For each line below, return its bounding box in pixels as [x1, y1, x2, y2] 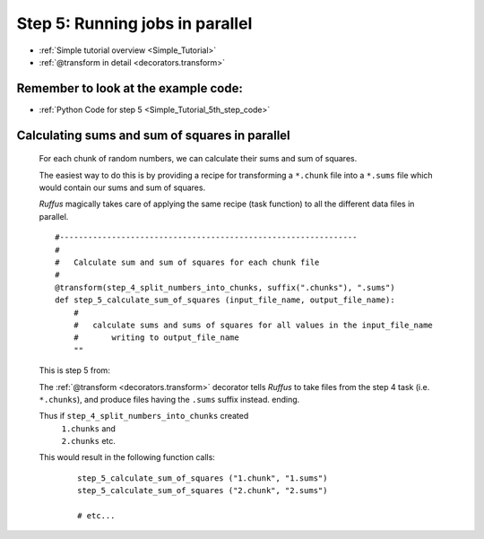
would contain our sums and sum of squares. [39, 182, 206, 193]
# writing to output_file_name [73, 333, 239, 343]
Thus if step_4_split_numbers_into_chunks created [39, 411, 249, 422]
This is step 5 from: [39, 365, 111, 376]
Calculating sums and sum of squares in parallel [16, 127, 290, 143]
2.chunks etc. [61, 436, 117, 447]
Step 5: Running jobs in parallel [16, 13, 253, 33]
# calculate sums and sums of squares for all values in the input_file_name [73, 319, 434, 330]
